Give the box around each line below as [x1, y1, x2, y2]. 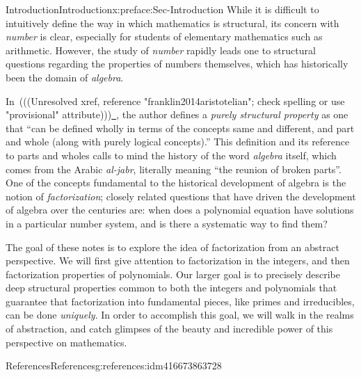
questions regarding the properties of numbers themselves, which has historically [6, 56, 348, 71]
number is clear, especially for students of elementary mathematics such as [6, 29, 323, 44]
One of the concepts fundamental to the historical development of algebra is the [6, 175, 346, 190]
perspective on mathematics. [6, 335, 127, 349]
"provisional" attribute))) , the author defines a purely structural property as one [6, 107, 348, 122]
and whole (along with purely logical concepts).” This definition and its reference [6, 134, 350, 149]
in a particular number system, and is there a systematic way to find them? [6, 216, 328, 230]
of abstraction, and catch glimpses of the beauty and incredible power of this [6, 321, 333, 336]
